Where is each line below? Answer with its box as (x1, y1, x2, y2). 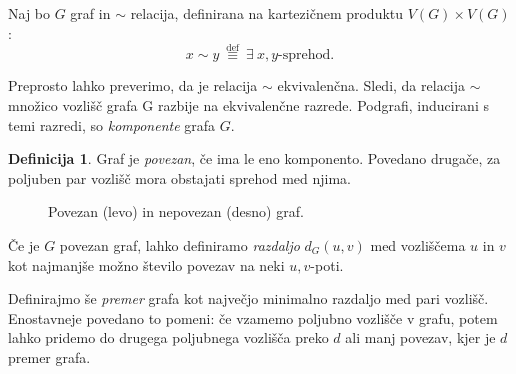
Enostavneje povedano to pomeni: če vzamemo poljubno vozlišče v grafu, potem (8, 307, 498, 328)
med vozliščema (370, 234, 466, 255)
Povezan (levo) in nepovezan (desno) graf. (48, 201, 304, 222)
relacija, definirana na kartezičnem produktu (130, 3, 404, 23)
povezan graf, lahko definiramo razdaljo (59, 234, 300, 255)
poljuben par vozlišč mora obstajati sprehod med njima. (8, 167, 351, 188)
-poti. (310, 254, 344, 275)
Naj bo (8, 3, 51, 23)
